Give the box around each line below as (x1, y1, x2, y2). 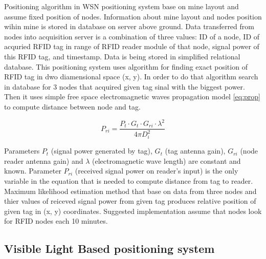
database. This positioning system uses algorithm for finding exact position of (4, 61, 248, 72)
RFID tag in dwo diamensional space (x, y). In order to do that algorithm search (4, 71, 258, 82)
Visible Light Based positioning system (4, 241, 215, 256)
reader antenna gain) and (4, 155, 83, 166)
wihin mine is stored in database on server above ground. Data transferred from (4, 21, 254, 32)
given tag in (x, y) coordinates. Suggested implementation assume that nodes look (4, 205, 262, 216)
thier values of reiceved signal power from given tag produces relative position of (4, 196, 256, 206)
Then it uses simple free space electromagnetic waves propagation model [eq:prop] (4, 91, 260, 102)
